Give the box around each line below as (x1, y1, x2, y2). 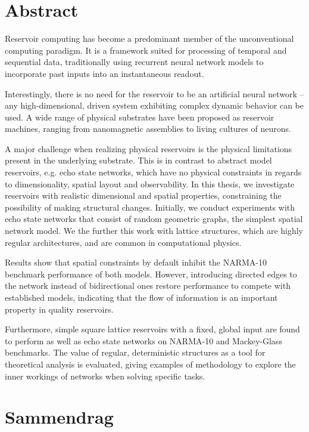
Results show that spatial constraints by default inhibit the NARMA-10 (5, 256, 267, 269)
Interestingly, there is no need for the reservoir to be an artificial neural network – (5, 87, 304, 100)
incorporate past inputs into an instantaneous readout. (5, 67, 204, 79)
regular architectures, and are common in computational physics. (5, 236, 242, 248)
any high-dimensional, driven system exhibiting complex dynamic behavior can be (5, 99, 304, 112)
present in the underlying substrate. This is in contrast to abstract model (5, 154, 272, 166)
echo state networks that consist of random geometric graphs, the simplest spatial (5, 212, 303, 225)
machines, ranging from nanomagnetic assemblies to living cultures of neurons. (5, 122, 291, 135)
